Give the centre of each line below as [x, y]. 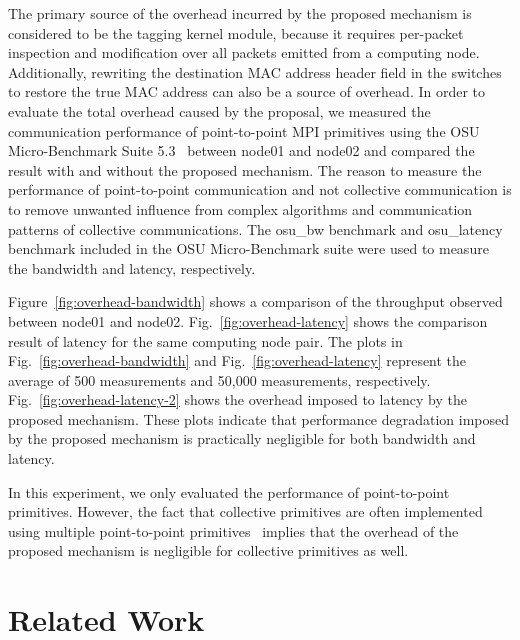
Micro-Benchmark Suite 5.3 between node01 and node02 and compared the [241, 150]
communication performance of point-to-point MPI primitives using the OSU [244, 130]
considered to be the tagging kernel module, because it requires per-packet [236, 32]
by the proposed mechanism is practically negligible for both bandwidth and [242, 438]
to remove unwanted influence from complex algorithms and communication [240, 208]
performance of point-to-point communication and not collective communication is [260, 189]
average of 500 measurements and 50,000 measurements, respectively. [219, 379]
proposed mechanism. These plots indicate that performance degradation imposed [259, 418]
